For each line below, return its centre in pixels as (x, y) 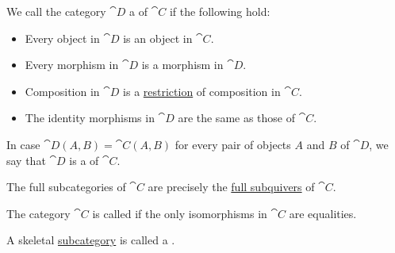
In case (23, 144)
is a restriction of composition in (202, 91)
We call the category (56, 11)
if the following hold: (220, 11)
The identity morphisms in (90, 118)
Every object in (62, 38)
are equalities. (323, 213)
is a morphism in (182, 65)
